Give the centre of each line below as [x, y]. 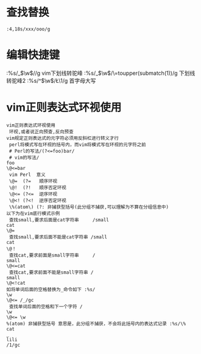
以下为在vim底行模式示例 [33, 213]
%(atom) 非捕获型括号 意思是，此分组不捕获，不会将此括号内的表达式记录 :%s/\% [96, 324]
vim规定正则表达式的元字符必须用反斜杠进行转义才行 [62, 138]
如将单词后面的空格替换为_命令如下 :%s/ [51, 290]
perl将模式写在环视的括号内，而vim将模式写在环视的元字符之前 [77, 144]
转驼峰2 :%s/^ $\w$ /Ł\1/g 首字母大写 [51, 80]
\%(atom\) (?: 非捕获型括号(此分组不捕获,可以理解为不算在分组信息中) [89, 207]
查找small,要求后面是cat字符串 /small [59, 220]
